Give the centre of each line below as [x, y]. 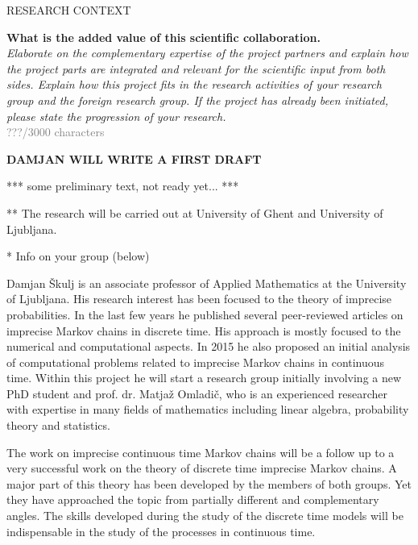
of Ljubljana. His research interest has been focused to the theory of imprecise [199, 299]
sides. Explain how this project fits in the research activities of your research [194, 84]
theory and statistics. [58, 425]
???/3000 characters [56, 132]
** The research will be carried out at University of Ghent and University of [195, 212]
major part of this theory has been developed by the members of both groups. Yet [209, 483]
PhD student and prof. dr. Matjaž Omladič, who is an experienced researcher [197, 393]
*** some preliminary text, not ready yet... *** [123, 186]
